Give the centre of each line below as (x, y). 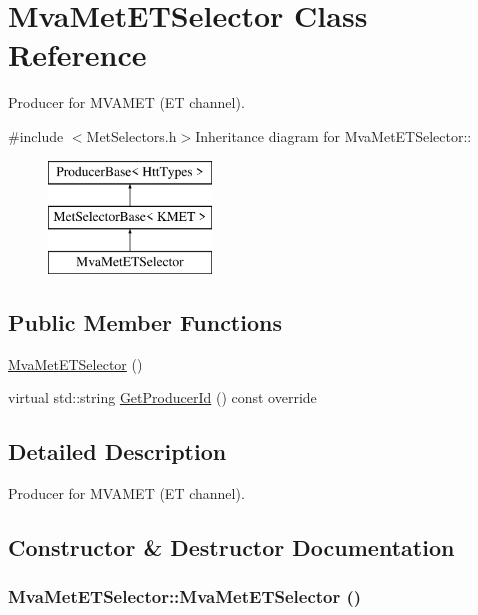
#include (36, 135)
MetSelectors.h (131, 135)
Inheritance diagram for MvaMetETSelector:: (333, 135)
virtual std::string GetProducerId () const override (162, 397)
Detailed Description (117, 451)
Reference (77, 54)
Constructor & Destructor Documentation (231, 547)
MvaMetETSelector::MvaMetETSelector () (185, 596)
